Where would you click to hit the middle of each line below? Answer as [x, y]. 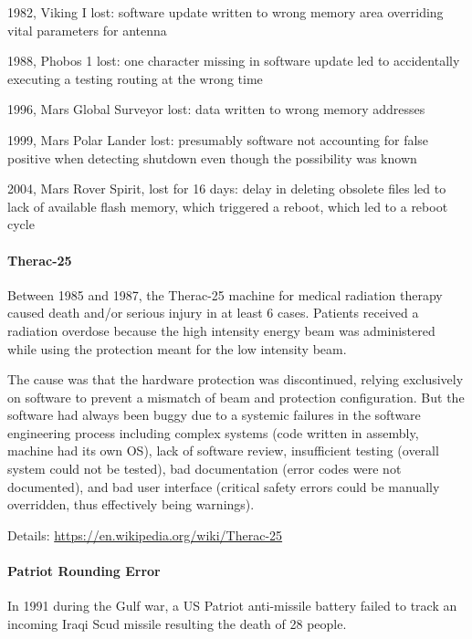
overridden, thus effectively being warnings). [131, 504]
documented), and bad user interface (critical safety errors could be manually [224, 486]
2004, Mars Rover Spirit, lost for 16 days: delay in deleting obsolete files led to [227, 189]
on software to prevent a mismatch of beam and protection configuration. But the [236, 397]
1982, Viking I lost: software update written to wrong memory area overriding [226, 12]
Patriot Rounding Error [84, 571]
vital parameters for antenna [87, 30]
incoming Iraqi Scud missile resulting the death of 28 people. [177, 623]
